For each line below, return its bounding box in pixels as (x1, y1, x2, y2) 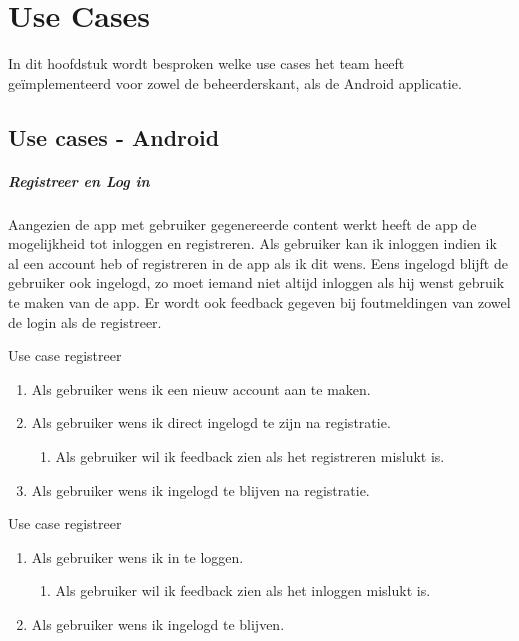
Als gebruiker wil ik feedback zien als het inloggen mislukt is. (55, 580, 431, 601)
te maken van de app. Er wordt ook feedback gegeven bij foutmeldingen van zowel (8, 292, 511, 313)
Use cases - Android (8, 121, 220, 152)
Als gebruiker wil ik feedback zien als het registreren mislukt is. (55, 446, 445, 466)
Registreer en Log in (8, 170, 150, 191)
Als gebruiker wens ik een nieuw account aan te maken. (31, 378, 371, 399)
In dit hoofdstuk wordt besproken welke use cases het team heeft (8, 53, 405, 74)
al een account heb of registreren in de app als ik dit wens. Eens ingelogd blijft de (8, 252, 508, 273)
